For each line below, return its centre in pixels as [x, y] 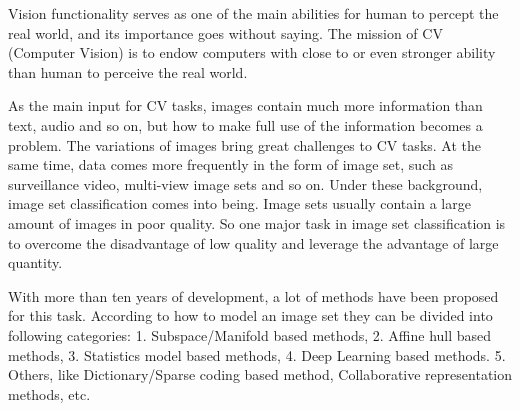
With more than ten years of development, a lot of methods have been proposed [253, 295]
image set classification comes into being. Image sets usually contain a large [239, 203]
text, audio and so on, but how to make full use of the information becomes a [245, 124]
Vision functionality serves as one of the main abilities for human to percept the [253, 13]
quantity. [35, 262]
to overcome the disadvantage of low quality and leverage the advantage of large [253, 242]
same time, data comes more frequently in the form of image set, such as [230, 164]
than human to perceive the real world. [128, 71]
